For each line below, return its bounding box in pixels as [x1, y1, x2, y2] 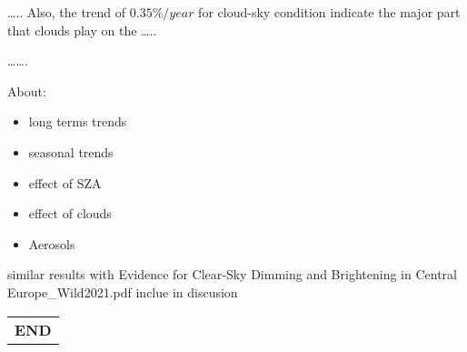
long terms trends [28, 112, 127, 131]
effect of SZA [28, 173, 102, 192]
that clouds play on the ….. [7, 20, 157, 39]
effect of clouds [28, 204, 112, 223]
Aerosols [28, 234, 75, 253]
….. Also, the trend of [7, 3, 126, 21]
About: [7, 81, 46, 100]
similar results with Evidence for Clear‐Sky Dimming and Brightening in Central [7, 265, 457, 284]
